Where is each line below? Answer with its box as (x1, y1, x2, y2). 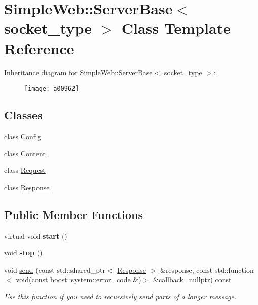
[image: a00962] (24, 85, 79, 93)
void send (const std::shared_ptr (4, 264, 105, 275)
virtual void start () (4, 230, 67, 241)
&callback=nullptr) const (153, 274, 232, 285)
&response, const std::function (160, 264, 254, 275)
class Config (4, 130, 41, 141)
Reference (4, 37, 75, 58)
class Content (4, 148, 46, 158)
